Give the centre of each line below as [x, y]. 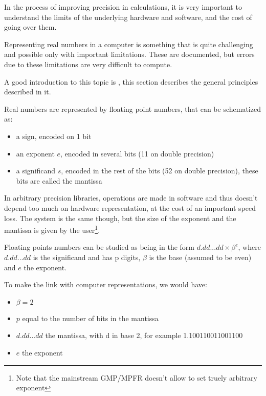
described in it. [28, 92]
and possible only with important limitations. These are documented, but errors [129, 54]
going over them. [30, 27]
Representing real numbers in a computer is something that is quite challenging [129, 44]
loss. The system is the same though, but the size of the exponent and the [120, 218]
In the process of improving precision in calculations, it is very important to [123, 7]
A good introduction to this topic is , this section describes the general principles [131, 81]
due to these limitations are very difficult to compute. [88, 64]
